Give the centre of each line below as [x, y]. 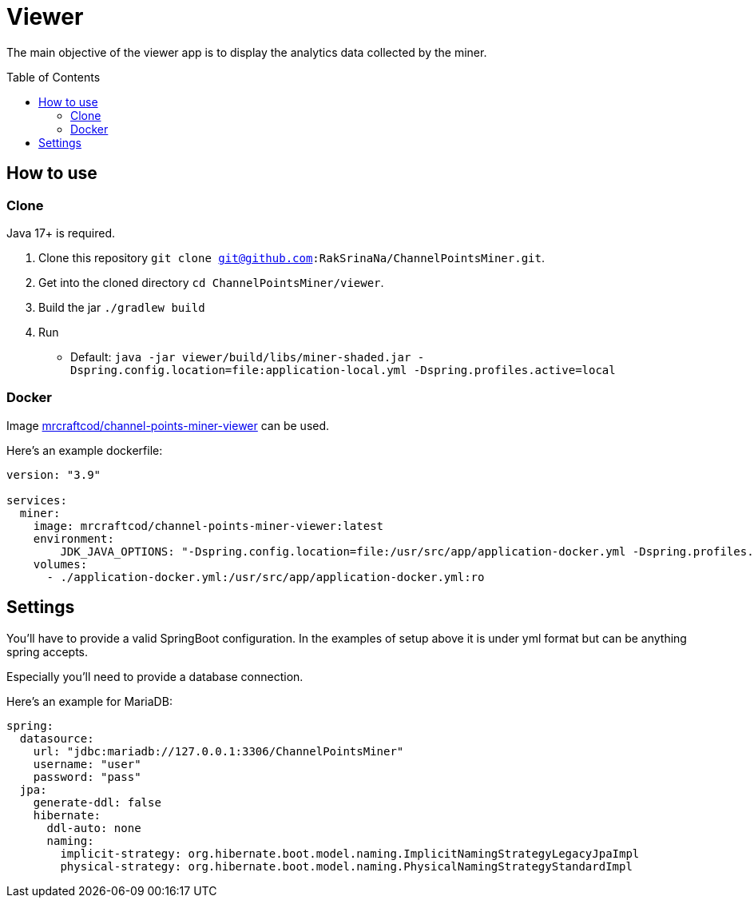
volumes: [60, 564]
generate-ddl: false [97, 802]
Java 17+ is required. [61, 233]
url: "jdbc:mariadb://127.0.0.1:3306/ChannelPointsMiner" [218, 751]
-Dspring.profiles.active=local [514, 370]
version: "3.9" [54, 474]
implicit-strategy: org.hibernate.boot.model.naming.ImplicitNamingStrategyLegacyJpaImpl [350, 853]
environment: [73, 538]
